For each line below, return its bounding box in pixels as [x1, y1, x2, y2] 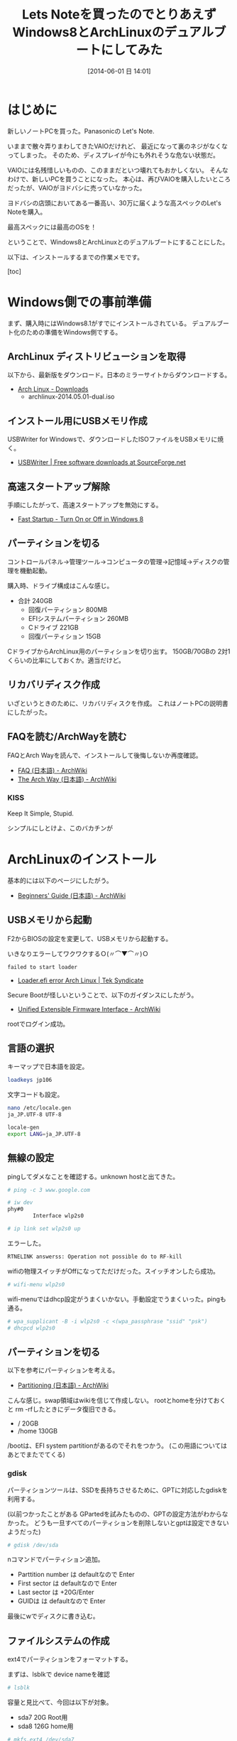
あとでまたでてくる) [7, 1450, 65, 1459]
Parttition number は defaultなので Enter [17, 1571, 135, 1579]
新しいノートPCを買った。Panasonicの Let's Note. [7, 126, 155, 135]
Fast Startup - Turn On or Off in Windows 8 [17, 515, 144, 524]
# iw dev [7, 1199, 33, 1206]
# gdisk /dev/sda [7, 1541, 59, 1549]
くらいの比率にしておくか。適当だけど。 [7, 656, 126, 664]
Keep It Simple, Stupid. [7, 809, 75, 818]
